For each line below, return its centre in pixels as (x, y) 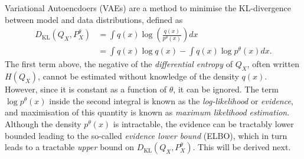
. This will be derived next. (242, 147)
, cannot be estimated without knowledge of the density (138, 76)
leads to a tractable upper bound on (70, 147)
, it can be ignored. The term (226, 89)
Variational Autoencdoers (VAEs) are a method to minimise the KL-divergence (148, 8)
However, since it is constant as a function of (86, 89)
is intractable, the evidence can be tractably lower (203, 123)
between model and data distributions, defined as (94, 19)
